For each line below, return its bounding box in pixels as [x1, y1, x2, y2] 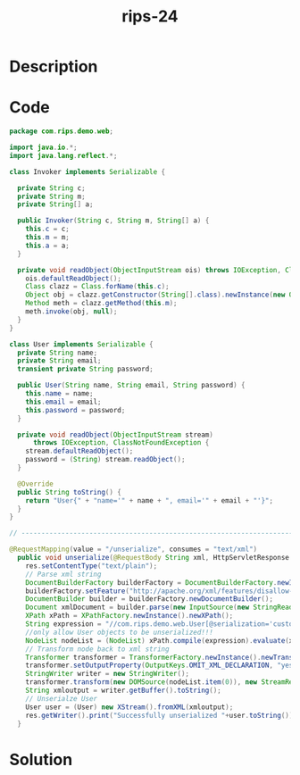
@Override [17, 479, 54, 488]
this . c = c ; [25, 225, 70, 234]
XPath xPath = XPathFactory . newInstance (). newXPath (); [25, 612, 234, 621]
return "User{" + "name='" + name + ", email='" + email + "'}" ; [25, 496, 274, 505]
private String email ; [17, 356, 102, 365]
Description [9, 56, 98, 77]
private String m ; [17, 192, 87, 201]
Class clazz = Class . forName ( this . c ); [25, 282, 170, 291]
